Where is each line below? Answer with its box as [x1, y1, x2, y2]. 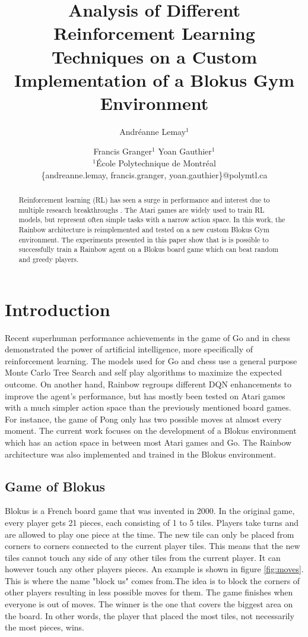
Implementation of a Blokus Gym [14, 67, 294, 92]
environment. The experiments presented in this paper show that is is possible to [18, 234, 269, 244]
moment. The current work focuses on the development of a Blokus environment [5, 424, 297, 437]
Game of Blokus [5, 477, 106, 495]
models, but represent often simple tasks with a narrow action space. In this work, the [18, 215, 285, 225]
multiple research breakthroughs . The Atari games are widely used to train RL [18, 204, 265, 215]
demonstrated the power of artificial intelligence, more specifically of [5, 343, 253, 355]
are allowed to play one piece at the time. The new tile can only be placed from [5, 528, 294, 540]
